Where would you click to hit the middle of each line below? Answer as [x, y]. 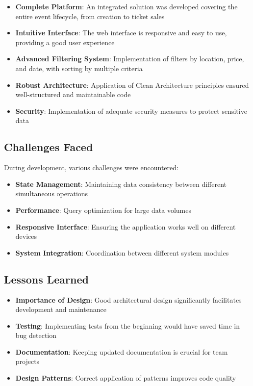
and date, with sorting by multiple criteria [79, 68]
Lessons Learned [46, 279]
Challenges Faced [49, 147]
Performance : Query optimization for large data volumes [103, 210]
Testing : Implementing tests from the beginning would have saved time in [127, 325]
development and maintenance [61, 309]
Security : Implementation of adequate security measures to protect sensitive [131, 111]
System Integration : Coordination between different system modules [122, 252]
